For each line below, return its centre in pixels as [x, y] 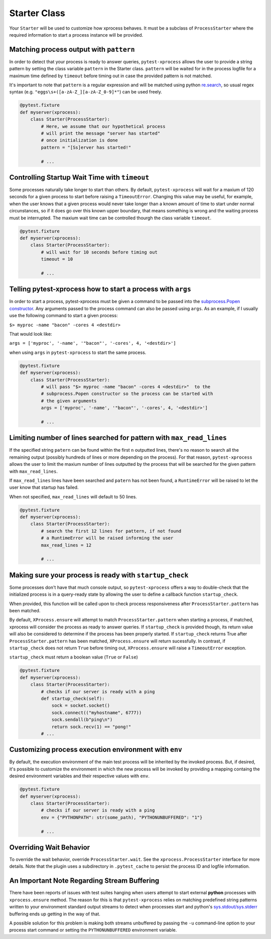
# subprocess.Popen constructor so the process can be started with [127, 394]
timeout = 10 [57, 259]
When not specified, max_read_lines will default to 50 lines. [73, 496]
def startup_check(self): [73, 698]
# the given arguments [69, 401]
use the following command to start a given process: [63, 316]
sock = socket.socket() [81, 706]
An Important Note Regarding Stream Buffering [84, 881]
